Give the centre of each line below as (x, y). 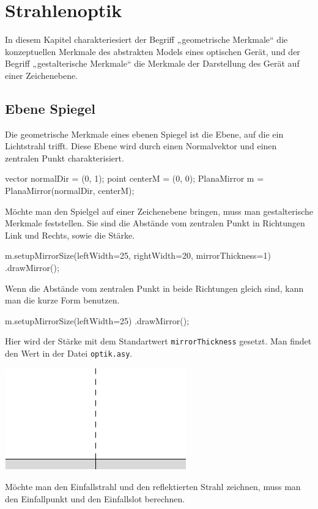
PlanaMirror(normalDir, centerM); (70, 191)
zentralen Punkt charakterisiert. (65, 158)
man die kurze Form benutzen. (62, 300)
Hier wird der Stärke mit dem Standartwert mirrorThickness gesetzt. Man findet (158, 341)
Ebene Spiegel (50, 108)
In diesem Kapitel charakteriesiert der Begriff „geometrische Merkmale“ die (146, 39)
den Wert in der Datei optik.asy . (69, 353)
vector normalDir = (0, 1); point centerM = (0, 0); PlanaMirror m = (135, 178)
